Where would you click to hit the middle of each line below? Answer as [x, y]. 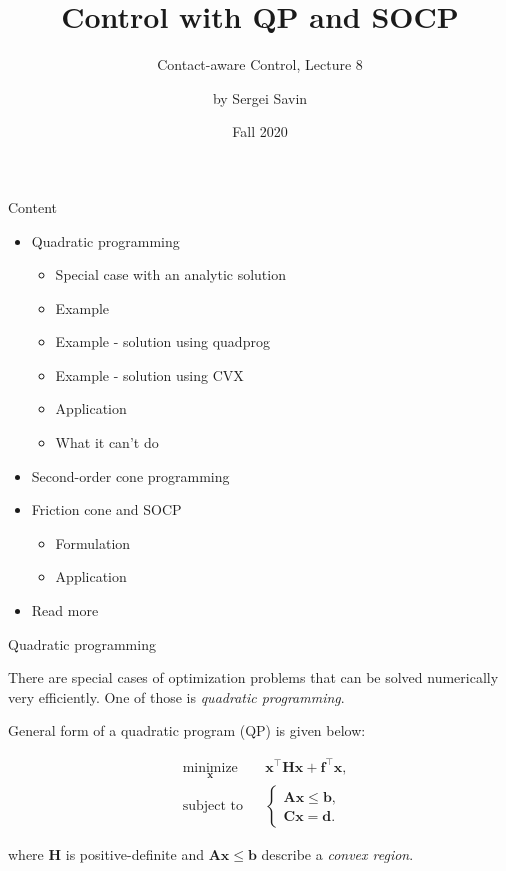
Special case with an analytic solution [170, 274]
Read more [65, 610]
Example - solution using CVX [149, 374]
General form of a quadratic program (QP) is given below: [187, 730]
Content [32, 206]
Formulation [93, 542]
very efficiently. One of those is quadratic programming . [176, 696]
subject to [212, 805]
